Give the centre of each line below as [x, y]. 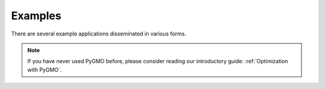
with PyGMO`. [45, 70]
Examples [36, 16]
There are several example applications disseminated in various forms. [99, 34]
